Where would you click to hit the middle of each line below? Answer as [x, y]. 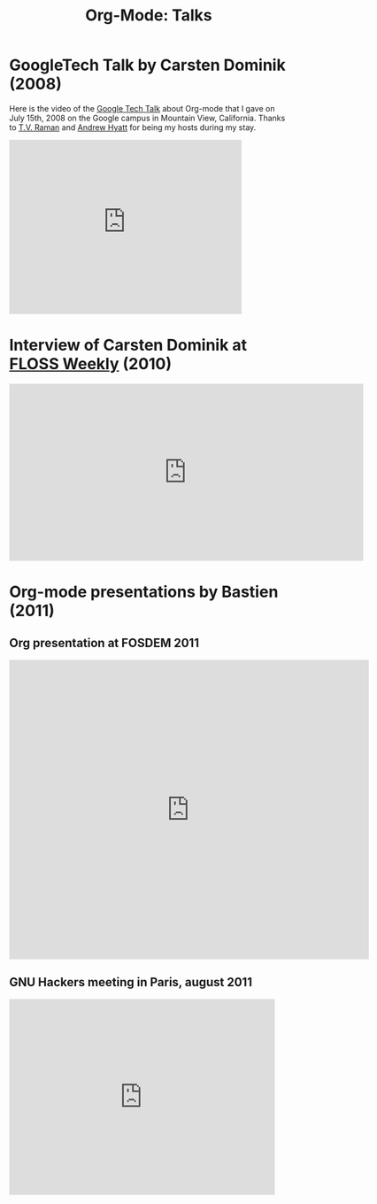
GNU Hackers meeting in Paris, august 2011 [131, 982]
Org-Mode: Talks [149, 15]
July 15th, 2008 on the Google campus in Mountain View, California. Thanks [147, 118]
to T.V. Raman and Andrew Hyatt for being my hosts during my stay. [133, 127]
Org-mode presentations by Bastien [144, 592]
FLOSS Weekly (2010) [91, 364]
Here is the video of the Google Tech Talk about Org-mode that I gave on [142, 108]
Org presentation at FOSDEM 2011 [104, 643]
